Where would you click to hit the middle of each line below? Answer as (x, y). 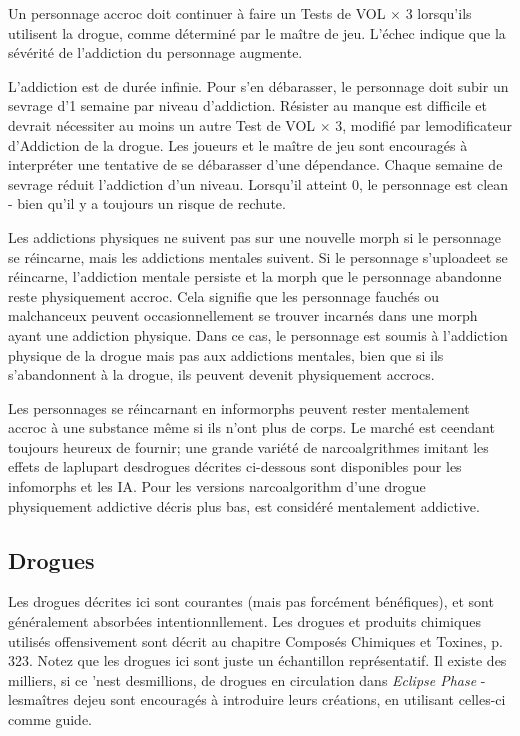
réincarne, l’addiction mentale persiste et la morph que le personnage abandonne (255, 276)
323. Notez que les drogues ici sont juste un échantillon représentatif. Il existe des (257, 660)
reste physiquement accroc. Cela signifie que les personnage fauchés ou (224, 295)
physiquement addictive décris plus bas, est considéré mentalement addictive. (244, 505)
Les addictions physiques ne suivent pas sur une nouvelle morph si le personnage (254, 236)
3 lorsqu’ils (438, 13)
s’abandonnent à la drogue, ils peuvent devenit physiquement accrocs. (221, 374)
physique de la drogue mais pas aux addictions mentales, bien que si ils (226, 354)
